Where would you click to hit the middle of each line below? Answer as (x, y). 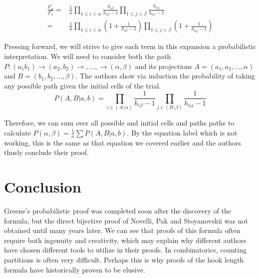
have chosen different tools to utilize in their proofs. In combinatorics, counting (125, 250)
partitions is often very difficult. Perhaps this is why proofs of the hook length (124, 259)
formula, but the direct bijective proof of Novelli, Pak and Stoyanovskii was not (126, 220)
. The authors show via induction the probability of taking (165, 76)
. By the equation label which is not (182, 132)
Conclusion (43, 187)
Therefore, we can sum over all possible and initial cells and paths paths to (119, 123)
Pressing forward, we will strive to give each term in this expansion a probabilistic (130, 46)
